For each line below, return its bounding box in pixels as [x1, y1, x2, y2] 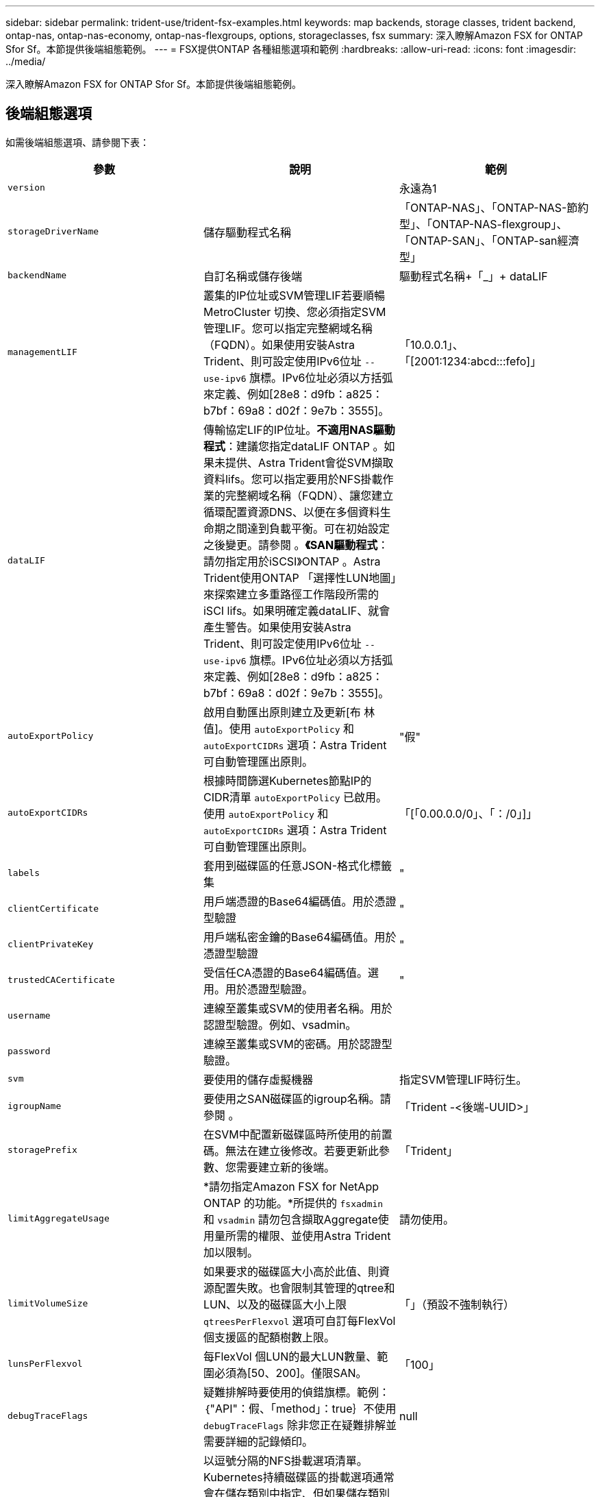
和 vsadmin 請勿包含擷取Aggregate [203, 1212, 378, 1226]
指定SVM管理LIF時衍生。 [399, 1072, 527, 1086]
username [8, 1010, 51, 1021]
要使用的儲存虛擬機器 [203, 1072, 313, 1086]
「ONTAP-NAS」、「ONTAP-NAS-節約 [399, 200, 589, 215]
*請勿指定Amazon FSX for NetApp [203, 1179, 379, 1193]
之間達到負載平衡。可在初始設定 [225, 521, 390, 535]
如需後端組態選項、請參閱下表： [5, 136, 149, 148]
